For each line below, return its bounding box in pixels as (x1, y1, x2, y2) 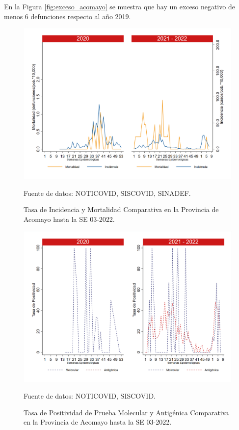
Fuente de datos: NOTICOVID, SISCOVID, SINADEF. (24, 188, 191, 198)
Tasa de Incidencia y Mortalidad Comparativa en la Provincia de (24, 204, 219, 215)
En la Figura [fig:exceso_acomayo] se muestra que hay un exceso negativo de (4, 1, 235, 11)
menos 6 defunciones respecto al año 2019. (4, 11, 131, 21)
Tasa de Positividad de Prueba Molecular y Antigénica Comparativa (24, 407, 229, 417)
